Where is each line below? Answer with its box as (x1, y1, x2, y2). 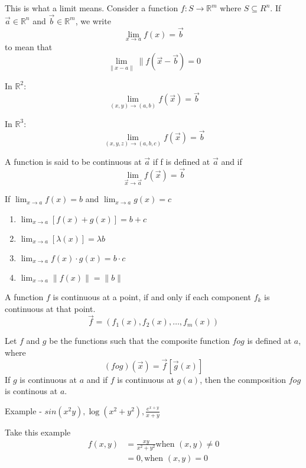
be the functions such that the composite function (49, 334, 230, 347)
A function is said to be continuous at (5, 155, 142, 167)
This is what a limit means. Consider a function (5, 2, 178, 14)
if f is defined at (152, 155, 210, 167)
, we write (75, 14, 111, 27)
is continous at (5, 385, 58, 397)
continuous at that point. (5, 302, 96, 314)
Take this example (5, 425, 71, 438)
